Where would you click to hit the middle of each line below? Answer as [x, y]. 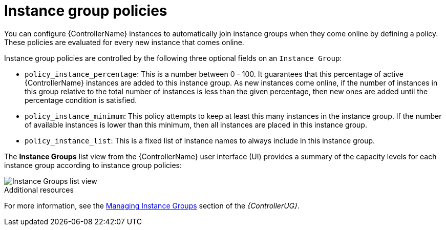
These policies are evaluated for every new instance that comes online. [124, 42]
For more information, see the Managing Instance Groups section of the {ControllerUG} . [152, 205]
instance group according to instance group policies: [93, 165]
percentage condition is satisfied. [81, 100]
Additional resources [39, 190]
